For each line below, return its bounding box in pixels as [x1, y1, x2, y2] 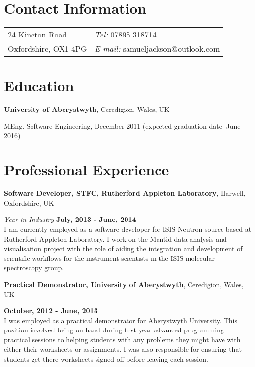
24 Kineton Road [8, 29, 67, 40]
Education [4, 75, 74, 96]
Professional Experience [4, 159, 169, 180]
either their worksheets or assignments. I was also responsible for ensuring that [4, 344, 242, 354]
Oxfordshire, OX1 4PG [8, 43, 87, 55]
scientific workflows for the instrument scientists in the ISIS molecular [4, 253, 215, 263]
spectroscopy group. [4, 262, 64, 273]
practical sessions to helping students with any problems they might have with [4, 334, 241, 344]
